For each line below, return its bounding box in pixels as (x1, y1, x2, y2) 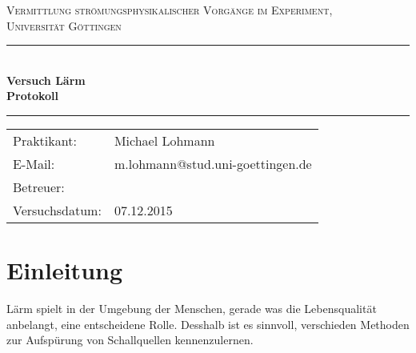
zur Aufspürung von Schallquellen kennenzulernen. (6, 331, 254, 348)
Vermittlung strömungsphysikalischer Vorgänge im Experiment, (6, 2, 333, 18)
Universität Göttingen (6, 17, 122, 34)
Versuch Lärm (6, 71, 86, 88)
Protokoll (6, 87, 59, 104)
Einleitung (6, 254, 123, 287)
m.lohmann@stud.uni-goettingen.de (114, 154, 312, 173)
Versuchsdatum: (13, 200, 102, 219)
